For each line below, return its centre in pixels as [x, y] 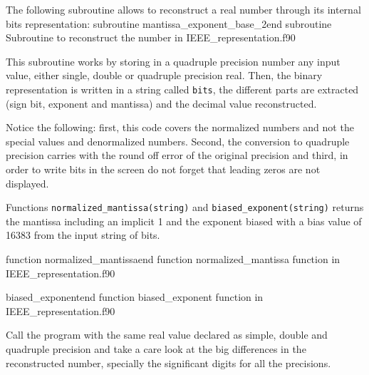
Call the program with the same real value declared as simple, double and [167, 335]
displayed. [27, 183]
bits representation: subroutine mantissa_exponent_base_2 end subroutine [169, 23]
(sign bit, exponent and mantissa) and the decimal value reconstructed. [161, 103]
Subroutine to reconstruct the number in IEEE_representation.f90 [151, 37]
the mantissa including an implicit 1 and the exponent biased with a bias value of [184, 221]
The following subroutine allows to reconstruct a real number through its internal [183, 9]
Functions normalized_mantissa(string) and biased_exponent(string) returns [185, 207]
